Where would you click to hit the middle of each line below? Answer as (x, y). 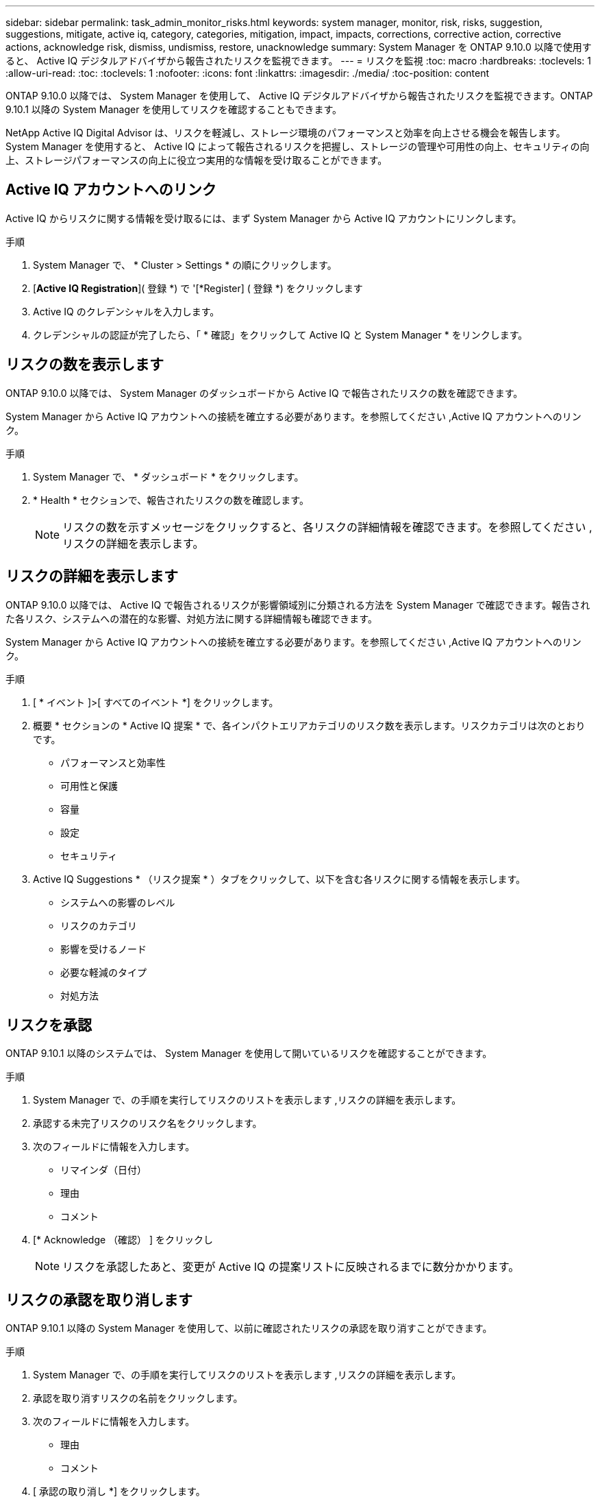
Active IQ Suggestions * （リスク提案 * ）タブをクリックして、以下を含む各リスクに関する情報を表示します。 (279, 879)
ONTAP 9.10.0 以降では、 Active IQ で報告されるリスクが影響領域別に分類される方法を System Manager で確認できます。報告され (298, 605)
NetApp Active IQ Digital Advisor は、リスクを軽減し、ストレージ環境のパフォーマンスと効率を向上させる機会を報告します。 (286, 133)
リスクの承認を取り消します (99, 1300)
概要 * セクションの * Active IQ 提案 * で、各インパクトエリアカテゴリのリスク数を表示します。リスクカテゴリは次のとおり (309, 725)
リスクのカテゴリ (99, 925)
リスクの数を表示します (85, 365)
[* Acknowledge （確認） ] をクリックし (123, 1240)
